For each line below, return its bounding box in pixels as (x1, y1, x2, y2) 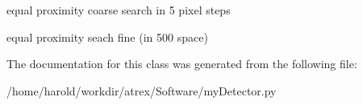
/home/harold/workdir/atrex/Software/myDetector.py (6, 82, 277, 99)
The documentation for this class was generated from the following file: (6, 55, 357, 72)
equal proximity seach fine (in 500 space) (6, 28, 208, 45)
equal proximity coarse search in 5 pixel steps (6, 2, 231, 18)
